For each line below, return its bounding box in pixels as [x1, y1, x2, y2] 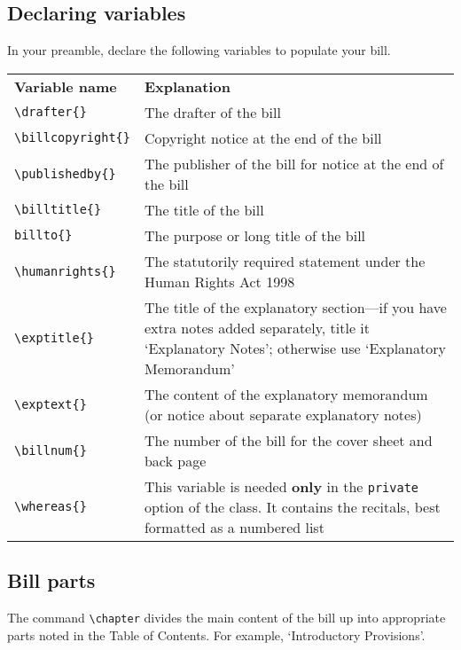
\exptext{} [14, 396, 87, 411]
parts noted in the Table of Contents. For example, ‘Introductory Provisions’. [7, 625, 426, 644]
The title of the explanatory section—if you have [144, 296, 447, 317]
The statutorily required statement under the [144, 250, 426, 271]
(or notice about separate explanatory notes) [144, 403, 422, 425]
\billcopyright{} [14, 130, 130, 145]
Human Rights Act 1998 [144, 270, 295, 292]
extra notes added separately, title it [144, 317, 371, 338]
